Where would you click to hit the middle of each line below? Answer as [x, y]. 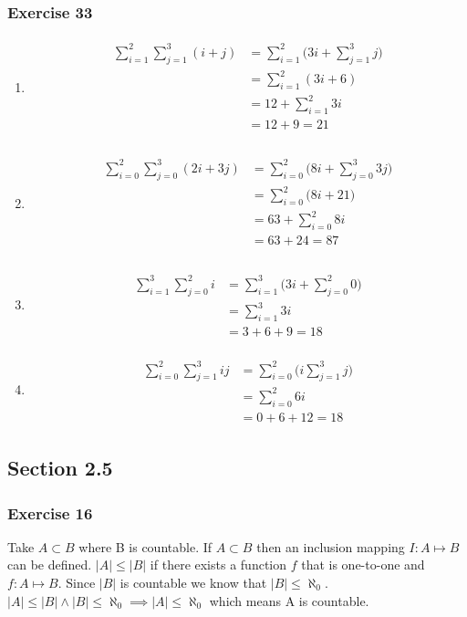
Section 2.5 [60, 468]
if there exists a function [218, 565]
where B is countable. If [145, 546]
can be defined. [50, 565]
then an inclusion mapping [331, 546]
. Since [77, 582]
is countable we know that [193, 582]
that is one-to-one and [363, 565]
